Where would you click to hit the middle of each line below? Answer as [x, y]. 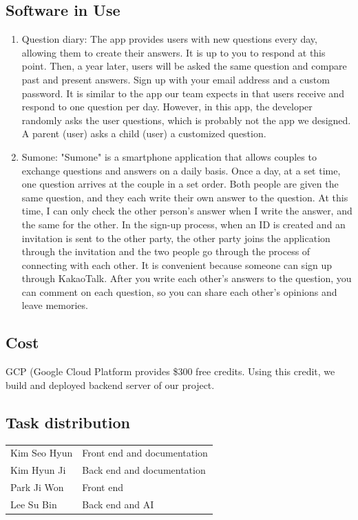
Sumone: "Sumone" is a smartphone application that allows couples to [169, 156]
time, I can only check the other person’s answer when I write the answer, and [187, 211]
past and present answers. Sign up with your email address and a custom [176, 79]
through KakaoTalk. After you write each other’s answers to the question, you [187, 278]
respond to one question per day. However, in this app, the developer [167, 107]
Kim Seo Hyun [42, 453]
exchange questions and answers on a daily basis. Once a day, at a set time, [181, 170]
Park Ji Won [37, 487]
